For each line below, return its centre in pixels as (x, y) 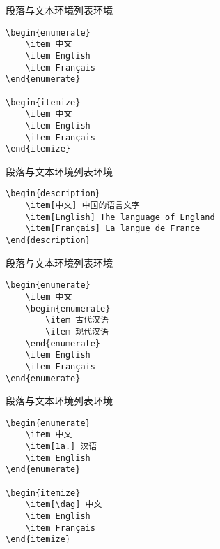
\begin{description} (53, 194)
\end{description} (48, 241)
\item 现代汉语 (77, 331)
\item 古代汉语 (77, 320)
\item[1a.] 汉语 (61, 447)
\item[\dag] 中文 (64, 505)
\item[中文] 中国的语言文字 (82, 206)
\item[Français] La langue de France (113, 229)
